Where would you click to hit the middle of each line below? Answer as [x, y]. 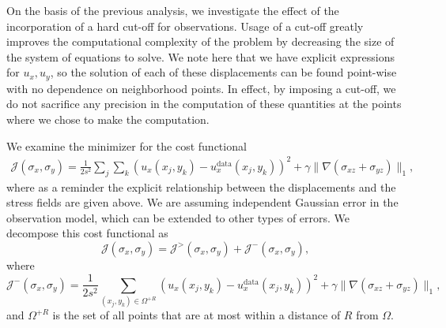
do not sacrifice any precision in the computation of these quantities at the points [204, 104]
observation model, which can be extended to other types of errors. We [178, 217]
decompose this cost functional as [87, 233]
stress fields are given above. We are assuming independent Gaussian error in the [202, 202]
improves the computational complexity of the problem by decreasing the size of [200, 41]
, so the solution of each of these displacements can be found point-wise [223, 72]
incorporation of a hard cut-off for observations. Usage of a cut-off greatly [185, 26]
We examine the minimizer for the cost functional [127, 145]
